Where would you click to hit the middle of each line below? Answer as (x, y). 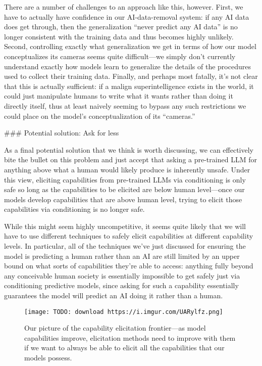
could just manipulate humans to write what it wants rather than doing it (119, 96)
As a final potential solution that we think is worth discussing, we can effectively (129, 149)
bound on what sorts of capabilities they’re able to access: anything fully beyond (129, 266)
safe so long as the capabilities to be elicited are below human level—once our (124, 189)
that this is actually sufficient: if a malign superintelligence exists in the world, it (129, 86)
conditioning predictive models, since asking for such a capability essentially (121, 285)
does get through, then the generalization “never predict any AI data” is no (121, 27)
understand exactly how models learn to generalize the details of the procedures (127, 66)
